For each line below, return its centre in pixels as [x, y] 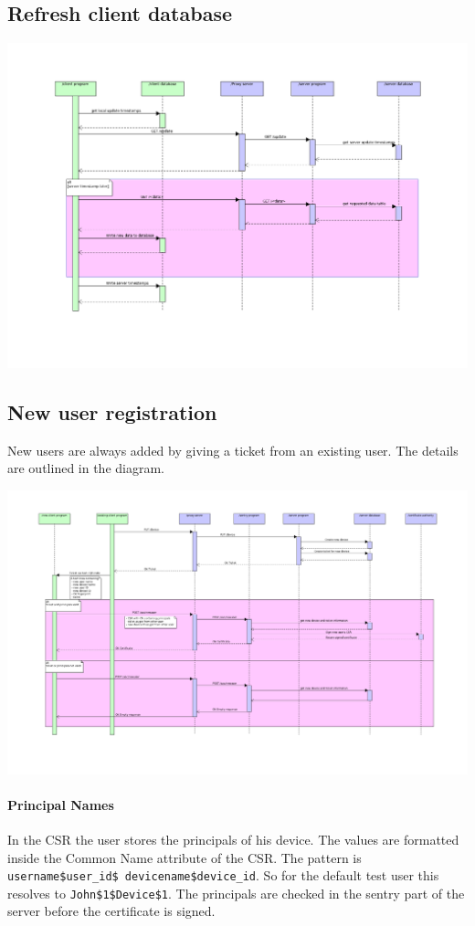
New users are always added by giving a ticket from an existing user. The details [233, 450]
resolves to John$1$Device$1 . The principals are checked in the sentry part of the [236, 893]
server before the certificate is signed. [111, 911]
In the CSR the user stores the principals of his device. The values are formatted [233, 839]
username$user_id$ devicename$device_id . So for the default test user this [223, 875]
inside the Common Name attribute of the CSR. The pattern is [185, 857]
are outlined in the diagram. [86, 468]
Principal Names [61, 804]
